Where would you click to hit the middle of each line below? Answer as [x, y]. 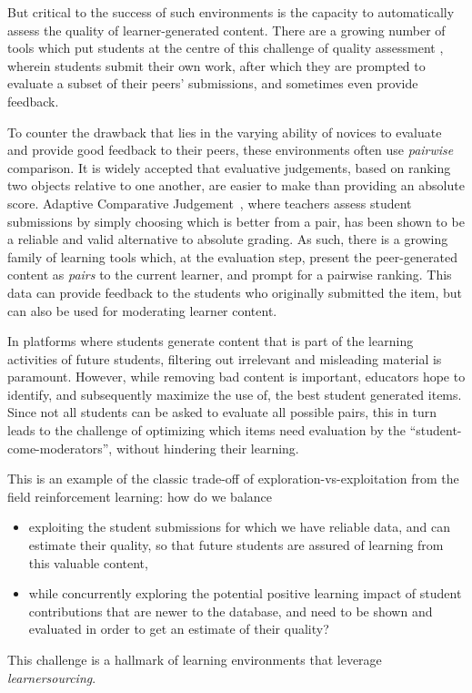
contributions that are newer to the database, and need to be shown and [231, 611]
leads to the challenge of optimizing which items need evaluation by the [207, 430]
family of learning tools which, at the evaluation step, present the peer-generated [233, 256]
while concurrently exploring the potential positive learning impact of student [245, 593]
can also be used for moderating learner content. [142, 310]
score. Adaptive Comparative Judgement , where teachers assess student [210, 203]
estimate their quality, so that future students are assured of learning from [236, 545]
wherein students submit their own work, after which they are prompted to [216, 65]
